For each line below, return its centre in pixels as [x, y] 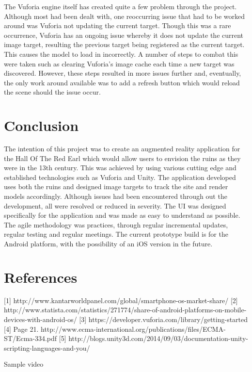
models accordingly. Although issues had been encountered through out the [116, 196]
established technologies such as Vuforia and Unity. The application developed [120, 177]
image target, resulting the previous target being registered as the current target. [124, 44]
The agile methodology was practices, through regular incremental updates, [116, 224]
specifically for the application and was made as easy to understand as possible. [122, 215]
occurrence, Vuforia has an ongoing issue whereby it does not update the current [124, 35]
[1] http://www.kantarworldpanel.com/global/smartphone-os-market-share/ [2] [121, 300]
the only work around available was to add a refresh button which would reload [122, 82]
